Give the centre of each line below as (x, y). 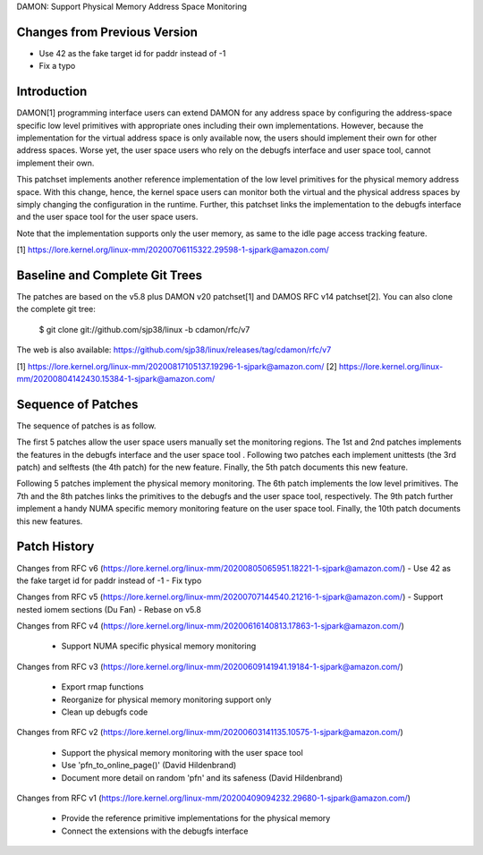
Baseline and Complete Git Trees (110, 275)
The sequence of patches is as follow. (86, 426)
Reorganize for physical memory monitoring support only (166, 699)
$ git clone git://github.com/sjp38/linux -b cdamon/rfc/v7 (144, 329)
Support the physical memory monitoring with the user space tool (182, 752)
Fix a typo (57, 66)
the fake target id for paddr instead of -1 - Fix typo (109, 580)
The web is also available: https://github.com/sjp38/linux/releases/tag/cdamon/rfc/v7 (174, 350)
